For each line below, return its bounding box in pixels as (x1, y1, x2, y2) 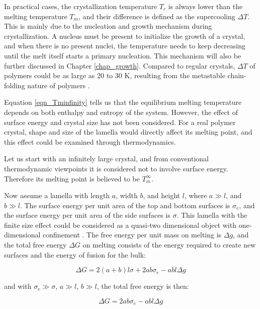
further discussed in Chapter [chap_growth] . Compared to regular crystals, (4, 60, 235, 71)
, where (184, 190, 207, 201)
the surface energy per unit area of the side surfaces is (4, 210, 170, 220)
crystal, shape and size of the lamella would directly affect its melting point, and (4, 127, 252, 137)
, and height (143, 190, 180, 201)
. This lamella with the (177, 210, 247, 220)
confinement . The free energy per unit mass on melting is (43, 229, 222, 240)
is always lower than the (168, 1, 243, 11)
